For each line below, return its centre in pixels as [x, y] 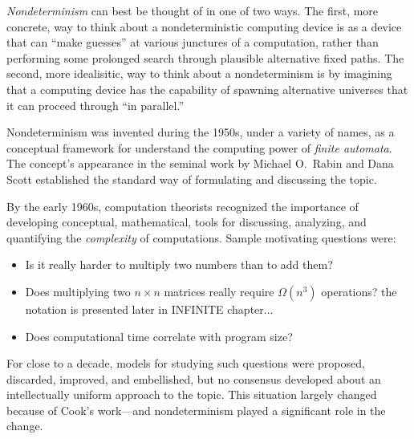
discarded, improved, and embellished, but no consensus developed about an [194, 378]
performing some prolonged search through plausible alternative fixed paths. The [205, 57]
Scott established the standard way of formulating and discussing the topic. [192, 179]
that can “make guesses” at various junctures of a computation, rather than [193, 42]
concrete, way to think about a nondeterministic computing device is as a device [204, 26]
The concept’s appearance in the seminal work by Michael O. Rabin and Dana [200, 163]
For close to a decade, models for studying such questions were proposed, [186, 363]
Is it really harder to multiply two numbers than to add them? [179, 264]
